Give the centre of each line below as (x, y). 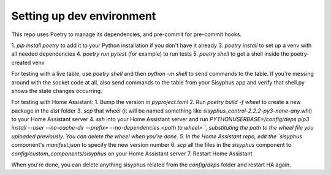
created (21, 62)
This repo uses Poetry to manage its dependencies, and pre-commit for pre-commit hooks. (127, 34)
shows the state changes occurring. (57, 91)
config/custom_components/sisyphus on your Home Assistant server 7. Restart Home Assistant (132, 154)
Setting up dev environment (84, 16)
